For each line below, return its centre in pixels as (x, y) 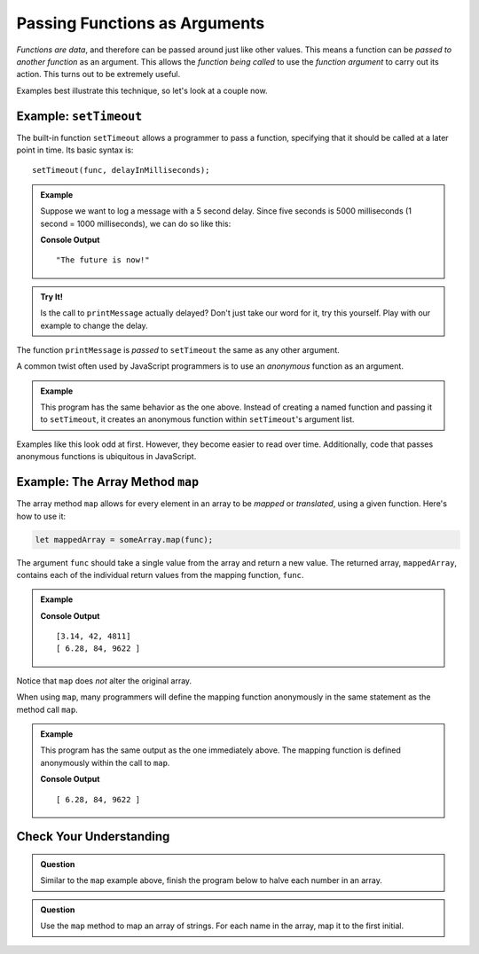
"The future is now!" (103, 260)
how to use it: (41, 516)
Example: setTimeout (79, 116)
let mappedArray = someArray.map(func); (124, 540)
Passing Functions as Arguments (141, 23)
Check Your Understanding (93, 837)
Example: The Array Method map (108, 482)
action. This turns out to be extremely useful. (98, 74)
